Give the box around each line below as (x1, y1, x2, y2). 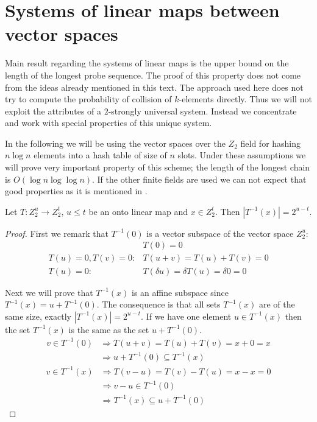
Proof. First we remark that (5, 227, 109, 239)
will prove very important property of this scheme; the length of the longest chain (5, 161, 310, 174)
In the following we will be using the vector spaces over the (5, 136, 226, 149)
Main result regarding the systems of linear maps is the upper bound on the (5, 57, 289, 69)
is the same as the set (68, 323, 149, 336)
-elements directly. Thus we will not (179, 93, 312, 105)
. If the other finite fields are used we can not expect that (92, 172, 307, 185)
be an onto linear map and (88, 205, 188, 217)
